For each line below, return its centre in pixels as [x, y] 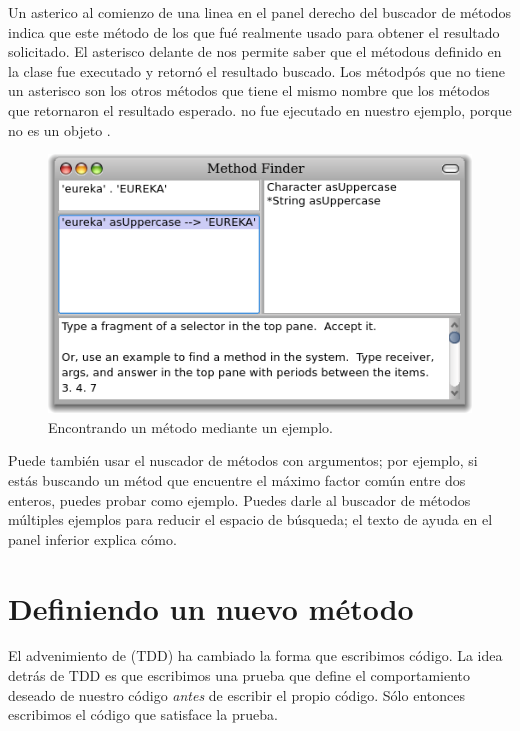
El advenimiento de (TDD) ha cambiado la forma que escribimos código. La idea [255, 655]
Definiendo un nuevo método [211, 607]
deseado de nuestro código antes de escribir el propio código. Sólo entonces [236, 694]
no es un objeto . [59, 129]
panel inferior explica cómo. [92, 538]
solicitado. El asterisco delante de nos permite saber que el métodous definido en [255, 51]
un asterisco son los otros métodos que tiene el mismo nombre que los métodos [249, 90]
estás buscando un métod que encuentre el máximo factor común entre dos [237, 479]
